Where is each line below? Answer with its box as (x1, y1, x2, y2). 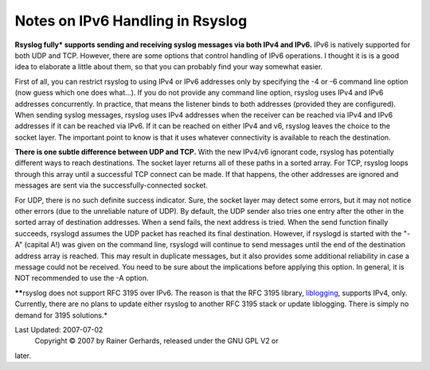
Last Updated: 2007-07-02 (14, 325, 104, 334)
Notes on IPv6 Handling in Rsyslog (14, 12, 248, 30)
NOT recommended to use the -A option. (14, 274, 149, 283)
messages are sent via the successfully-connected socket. (14, 180, 209, 191)
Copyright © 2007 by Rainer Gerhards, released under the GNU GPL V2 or (34, 336, 279, 346)
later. (14, 351, 32, 360)
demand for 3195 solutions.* (14, 310, 107, 320)
